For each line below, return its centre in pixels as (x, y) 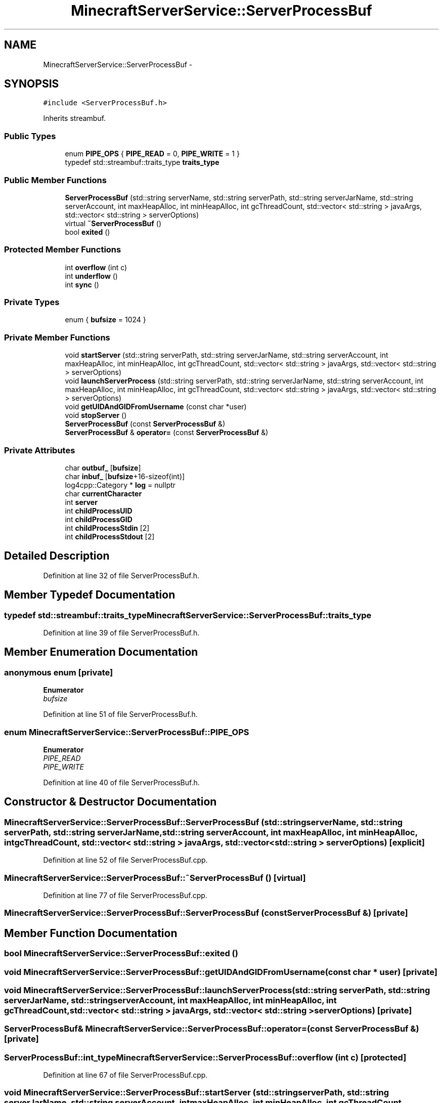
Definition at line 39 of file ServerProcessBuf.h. (121, 633)
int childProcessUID (99, 511)
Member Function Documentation (91, 933)
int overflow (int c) (96, 267)
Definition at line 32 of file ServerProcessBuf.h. (121, 575)
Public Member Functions (55, 180)
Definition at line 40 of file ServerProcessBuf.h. (121, 782)
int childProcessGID (99, 519)
